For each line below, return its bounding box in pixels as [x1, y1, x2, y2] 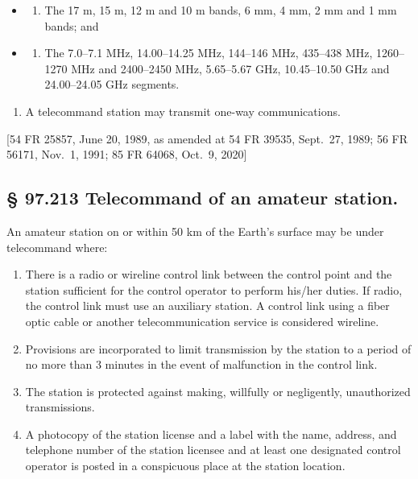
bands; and [44, 17, 99, 34]
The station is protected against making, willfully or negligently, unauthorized [25, 382, 411, 399]
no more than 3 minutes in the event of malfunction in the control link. [25, 356, 378, 373]
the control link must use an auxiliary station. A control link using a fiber [25, 297, 390, 314]
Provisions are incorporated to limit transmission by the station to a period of [25, 340, 412, 357]
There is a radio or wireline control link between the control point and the [25, 266, 392, 283]
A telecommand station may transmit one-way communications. [25, 102, 341, 119]
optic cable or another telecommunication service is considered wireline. [25, 312, 379, 329]
